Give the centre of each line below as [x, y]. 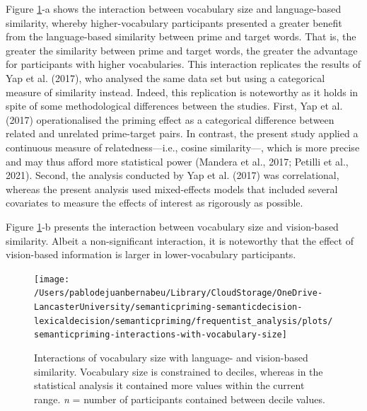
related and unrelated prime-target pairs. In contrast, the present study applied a [182, 133]
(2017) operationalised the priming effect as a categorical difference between [170, 119]
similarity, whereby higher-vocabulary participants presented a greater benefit [174, 22]
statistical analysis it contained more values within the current [169, 385]
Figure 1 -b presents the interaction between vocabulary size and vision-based [172, 226]
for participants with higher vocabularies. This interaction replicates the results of [183, 64]
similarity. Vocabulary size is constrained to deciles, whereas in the [179, 371]
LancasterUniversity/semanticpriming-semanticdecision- [168, 307]
